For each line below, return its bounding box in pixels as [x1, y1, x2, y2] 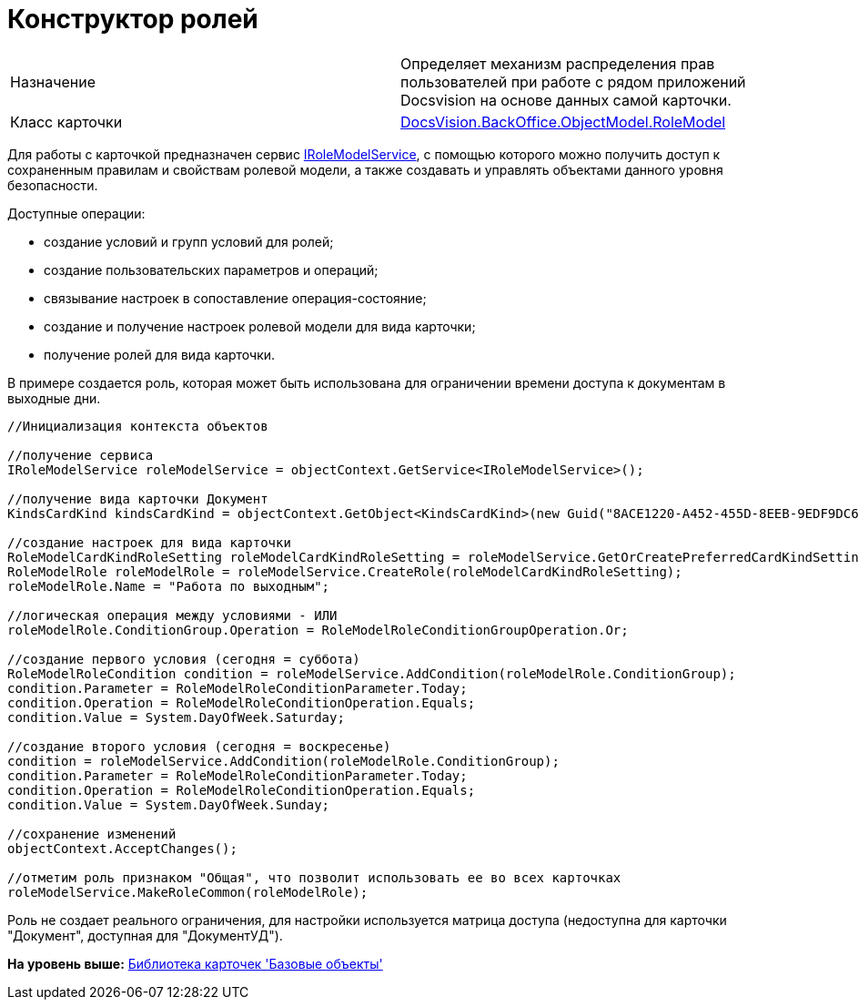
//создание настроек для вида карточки [7, 534, 291, 550]
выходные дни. [7, 390, 101, 406]
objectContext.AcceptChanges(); [7, 840, 237, 856]
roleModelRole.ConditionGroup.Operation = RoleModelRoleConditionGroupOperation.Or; [7, 622, 629, 637]
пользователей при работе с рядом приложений [400, 72, 746, 91]
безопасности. [7, 177, 98, 193]
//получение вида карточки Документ [7, 491, 268, 506]
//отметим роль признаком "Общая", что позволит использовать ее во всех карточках [7, 870, 622, 885]
